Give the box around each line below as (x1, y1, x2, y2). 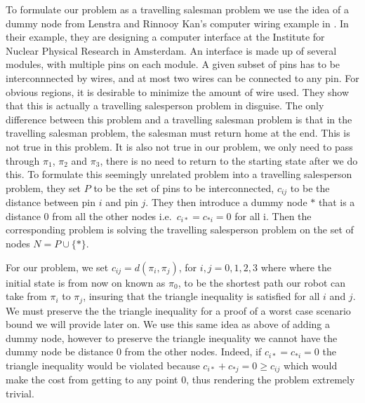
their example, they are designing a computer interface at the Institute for (6, 29, 325, 44)
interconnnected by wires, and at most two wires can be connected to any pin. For (6, 70, 359, 85)
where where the (260, 259, 332, 274)
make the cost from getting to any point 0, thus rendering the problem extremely (6, 372, 355, 387)
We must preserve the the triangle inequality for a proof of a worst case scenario (6, 303, 351, 317)
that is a (318, 195, 355, 210)
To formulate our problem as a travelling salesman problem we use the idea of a (6, 2, 349, 16)
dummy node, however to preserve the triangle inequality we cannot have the (6, 330, 338, 345)
